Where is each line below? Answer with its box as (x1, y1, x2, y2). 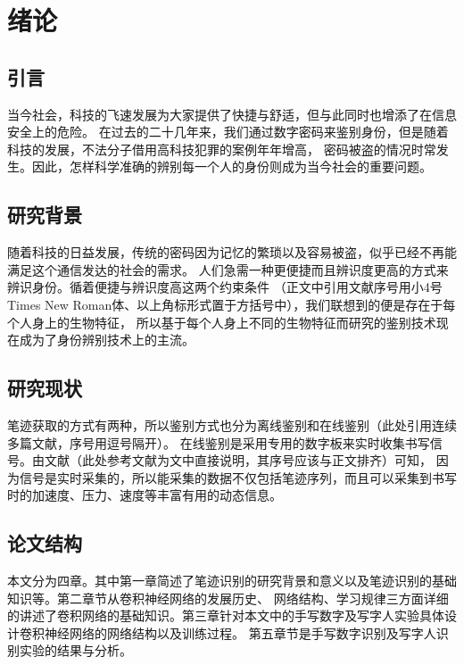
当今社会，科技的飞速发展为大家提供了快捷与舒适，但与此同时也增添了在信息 (7, 104, 457, 123)
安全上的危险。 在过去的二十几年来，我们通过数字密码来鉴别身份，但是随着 (7, 122, 449, 141)
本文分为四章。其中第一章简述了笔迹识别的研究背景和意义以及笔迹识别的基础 (7, 571, 457, 590)
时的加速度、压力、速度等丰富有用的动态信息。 (7, 486, 282, 504)
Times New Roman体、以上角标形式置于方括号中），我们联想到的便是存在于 (7, 295, 443, 313)
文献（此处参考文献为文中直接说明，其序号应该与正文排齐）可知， (44, 451, 432, 470)
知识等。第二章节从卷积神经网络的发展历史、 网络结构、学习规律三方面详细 (7, 588, 449, 607)
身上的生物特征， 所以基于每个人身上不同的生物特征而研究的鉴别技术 (31, 312, 436, 331)
